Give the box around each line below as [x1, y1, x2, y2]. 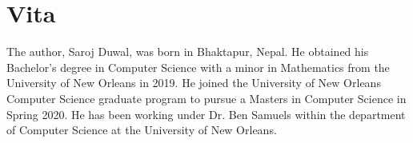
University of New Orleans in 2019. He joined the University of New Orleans [6, 74, 381, 91]
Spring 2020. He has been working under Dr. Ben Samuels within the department [6, 105, 406, 122]
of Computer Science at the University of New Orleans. [6, 121, 277, 138]
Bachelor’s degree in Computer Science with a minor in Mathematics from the [6, 58, 390, 75]
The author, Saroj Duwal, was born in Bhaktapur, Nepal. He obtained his [6, 43, 369, 60]
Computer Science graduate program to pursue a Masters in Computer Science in [6, 89, 407, 106]
